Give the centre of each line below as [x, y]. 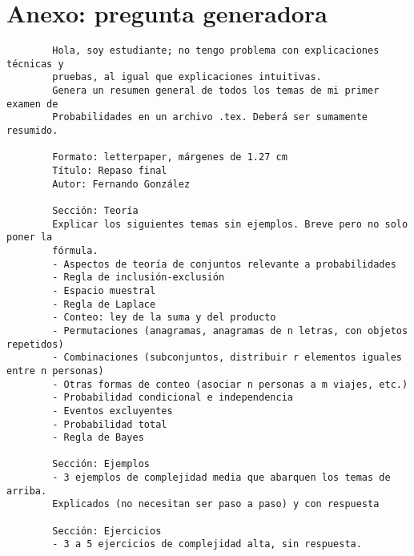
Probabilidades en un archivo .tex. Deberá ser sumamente [210, 117]
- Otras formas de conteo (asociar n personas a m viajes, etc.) [230, 384]
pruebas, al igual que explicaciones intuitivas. [187, 77]
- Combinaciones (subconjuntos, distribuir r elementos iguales [227, 358]
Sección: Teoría [95, 211]
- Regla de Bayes [98, 438]
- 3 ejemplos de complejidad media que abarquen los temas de [221, 478]
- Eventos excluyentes [113, 411]
